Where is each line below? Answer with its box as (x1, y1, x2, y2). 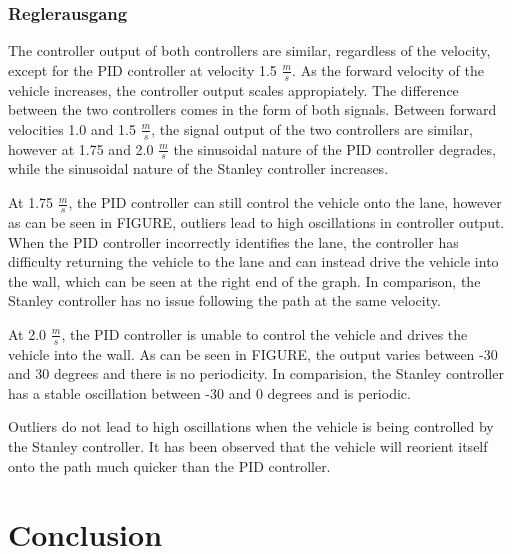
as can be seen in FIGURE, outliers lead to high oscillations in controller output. (8, 211, 505, 232)
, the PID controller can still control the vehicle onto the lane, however (68, 192, 502, 213)
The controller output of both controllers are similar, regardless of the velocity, (8, 40, 491, 61)
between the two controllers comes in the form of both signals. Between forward (8, 99, 497, 120)
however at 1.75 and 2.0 (8, 138, 154, 159)
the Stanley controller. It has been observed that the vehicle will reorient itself (8, 436, 488, 457)
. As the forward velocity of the (292, 59, 484, 80)
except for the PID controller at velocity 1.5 (8, 59, 277, 80)
